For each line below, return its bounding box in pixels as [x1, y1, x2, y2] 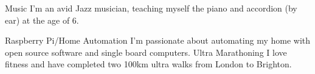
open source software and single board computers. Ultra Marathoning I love [5, 45, 287, 58]
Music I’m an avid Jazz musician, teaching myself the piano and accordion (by [5, 2, 297, 14]
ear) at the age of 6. [5, 13, 79, 26]
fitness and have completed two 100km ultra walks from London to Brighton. [5, 58, 292, 70]
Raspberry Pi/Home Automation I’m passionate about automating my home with [5, 34, 311, 47]
